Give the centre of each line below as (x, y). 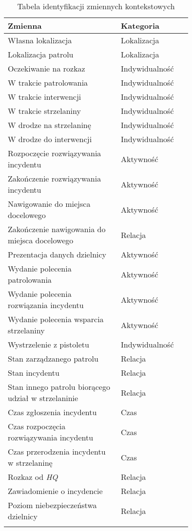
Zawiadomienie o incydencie (55, 491)
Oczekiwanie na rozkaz (47, 68)
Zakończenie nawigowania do (57, 229)
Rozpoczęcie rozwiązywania (55, 153)
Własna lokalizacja (40, 40)
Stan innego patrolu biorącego (59, 387)
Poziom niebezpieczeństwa (52, 505)
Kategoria (140, 26)
